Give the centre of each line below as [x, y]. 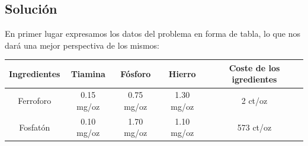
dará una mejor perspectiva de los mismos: [82, 45]
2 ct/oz [254, 101]
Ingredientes [35, 73]
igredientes [254, 79]
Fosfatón [35, 127]
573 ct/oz [254, 127]
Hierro [182, 73]
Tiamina [88, 73]
